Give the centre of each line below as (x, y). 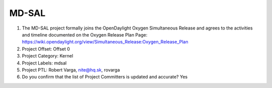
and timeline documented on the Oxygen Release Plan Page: (85, 34)
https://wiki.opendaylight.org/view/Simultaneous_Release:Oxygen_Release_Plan (105, 42)
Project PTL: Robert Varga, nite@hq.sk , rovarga (71, 69)
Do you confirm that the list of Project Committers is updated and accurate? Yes (105, 77)
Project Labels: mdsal (44, 63)
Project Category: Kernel (47, 56)
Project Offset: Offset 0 (46, 49)
